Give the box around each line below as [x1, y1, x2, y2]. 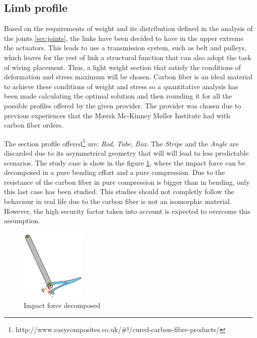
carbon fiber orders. [4, 120, 64, 130]
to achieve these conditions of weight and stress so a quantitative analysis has [4, 81, 238, 91]
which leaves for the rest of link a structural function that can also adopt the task [4, 52, 252, 62]
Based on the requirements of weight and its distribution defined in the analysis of [4, 23, 253, 34]
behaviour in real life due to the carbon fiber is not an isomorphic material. [4, 196, 232, 206]
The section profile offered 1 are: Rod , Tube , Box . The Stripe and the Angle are [4, 136, 239, 148]
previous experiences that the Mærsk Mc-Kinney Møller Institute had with [4, 110, 230, 120]
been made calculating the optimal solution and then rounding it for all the [4, 91, 232, 101]
